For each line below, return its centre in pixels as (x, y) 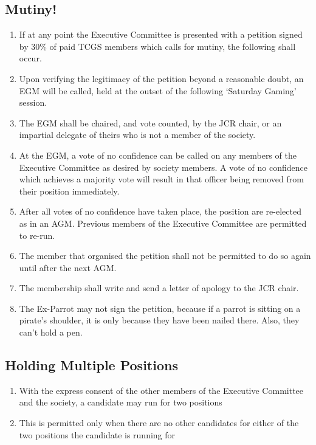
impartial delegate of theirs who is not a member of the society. (137, 135)
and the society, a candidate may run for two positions (121, 402)
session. (33, 102)
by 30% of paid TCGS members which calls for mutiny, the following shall (157, 46)
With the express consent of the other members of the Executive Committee (161, 390)
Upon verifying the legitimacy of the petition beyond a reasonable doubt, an (161, 78)
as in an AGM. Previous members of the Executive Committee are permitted (163, 223)
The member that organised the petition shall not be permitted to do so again (165, 256)
